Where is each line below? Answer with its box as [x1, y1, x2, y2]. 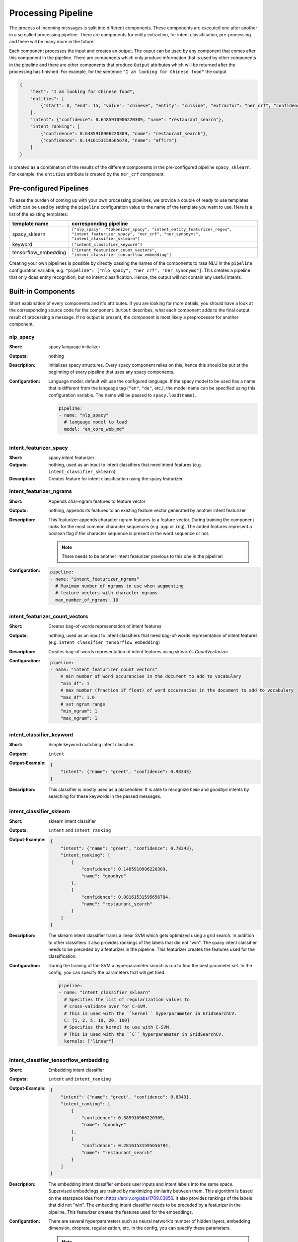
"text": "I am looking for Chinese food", [30, 89, 135, 94]
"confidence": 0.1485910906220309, [81, 866, 168, 872]
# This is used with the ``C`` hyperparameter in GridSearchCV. [64, 1031, 224, 1037]
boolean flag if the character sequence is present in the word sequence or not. [48, 531, 210, 537]
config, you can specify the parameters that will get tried [48, 969, 165, 976]
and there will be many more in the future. [9, 39, 95, 45]
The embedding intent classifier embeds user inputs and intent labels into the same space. [48, 1181, 234, 1187]
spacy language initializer [48, 344, 101, 350]
